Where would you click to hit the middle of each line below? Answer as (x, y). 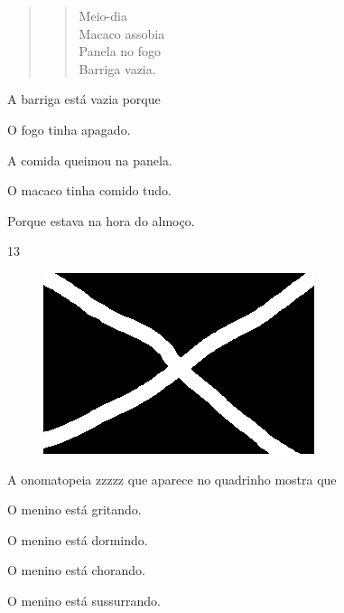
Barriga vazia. (117, 68)
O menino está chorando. (76, 570)
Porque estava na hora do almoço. (101, 220)
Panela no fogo (120, 51)
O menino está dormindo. (78, 539)
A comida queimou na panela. (90, 160)
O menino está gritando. (74, 509)
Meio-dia (103, 15)
